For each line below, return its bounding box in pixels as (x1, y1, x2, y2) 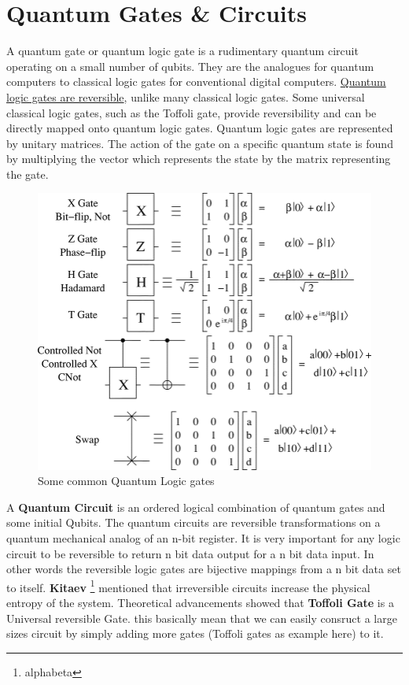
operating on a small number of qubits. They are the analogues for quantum (6, 57, 374, 74)
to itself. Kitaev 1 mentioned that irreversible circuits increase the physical (6, 576, 370, 595)
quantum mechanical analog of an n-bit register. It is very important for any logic (6, 530, 400, 546)
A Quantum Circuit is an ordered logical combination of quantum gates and (6, 498, 385, 515)
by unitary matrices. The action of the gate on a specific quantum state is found (6, 135, 393, 151)
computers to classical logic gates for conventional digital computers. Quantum (6, 73, 386, 90)
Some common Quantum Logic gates (38, 472, 215, 489)
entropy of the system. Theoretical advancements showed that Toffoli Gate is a (6, 594, 394, 611)
